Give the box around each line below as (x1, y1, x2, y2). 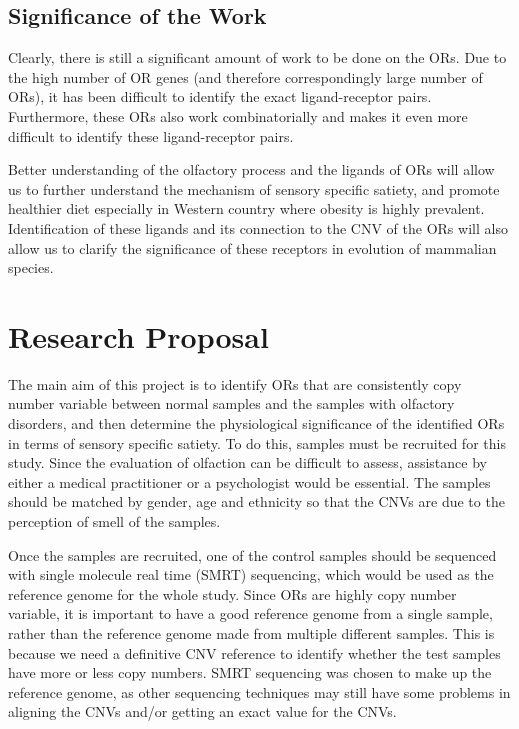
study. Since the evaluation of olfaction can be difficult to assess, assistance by (8, 452, 487, 473)
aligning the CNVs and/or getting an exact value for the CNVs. (8, 701, 397, 722)
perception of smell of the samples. (8, 511, 221, 532)
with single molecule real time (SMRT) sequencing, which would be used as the (8, 564, 494, 585)
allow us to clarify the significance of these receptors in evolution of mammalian (8, 237, 497, 258)
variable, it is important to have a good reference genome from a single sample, (8, 603, 493, 624)
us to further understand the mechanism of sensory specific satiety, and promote (8, 178, 500, 199)
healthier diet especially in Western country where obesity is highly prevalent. (8, 198, 485, 219)
